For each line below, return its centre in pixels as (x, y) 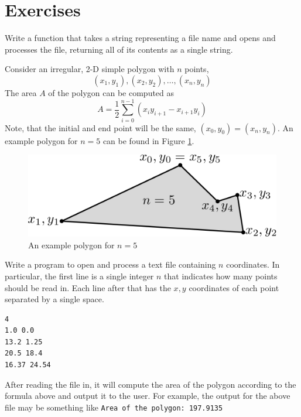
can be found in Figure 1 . (148, 140)
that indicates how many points (221, 276)
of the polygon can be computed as (111, 92)
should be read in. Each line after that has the (88, 287)
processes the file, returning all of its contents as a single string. (119, 49)
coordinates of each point (234, 287)
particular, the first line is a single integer (79, 276)
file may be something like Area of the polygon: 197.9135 (114, 407)
